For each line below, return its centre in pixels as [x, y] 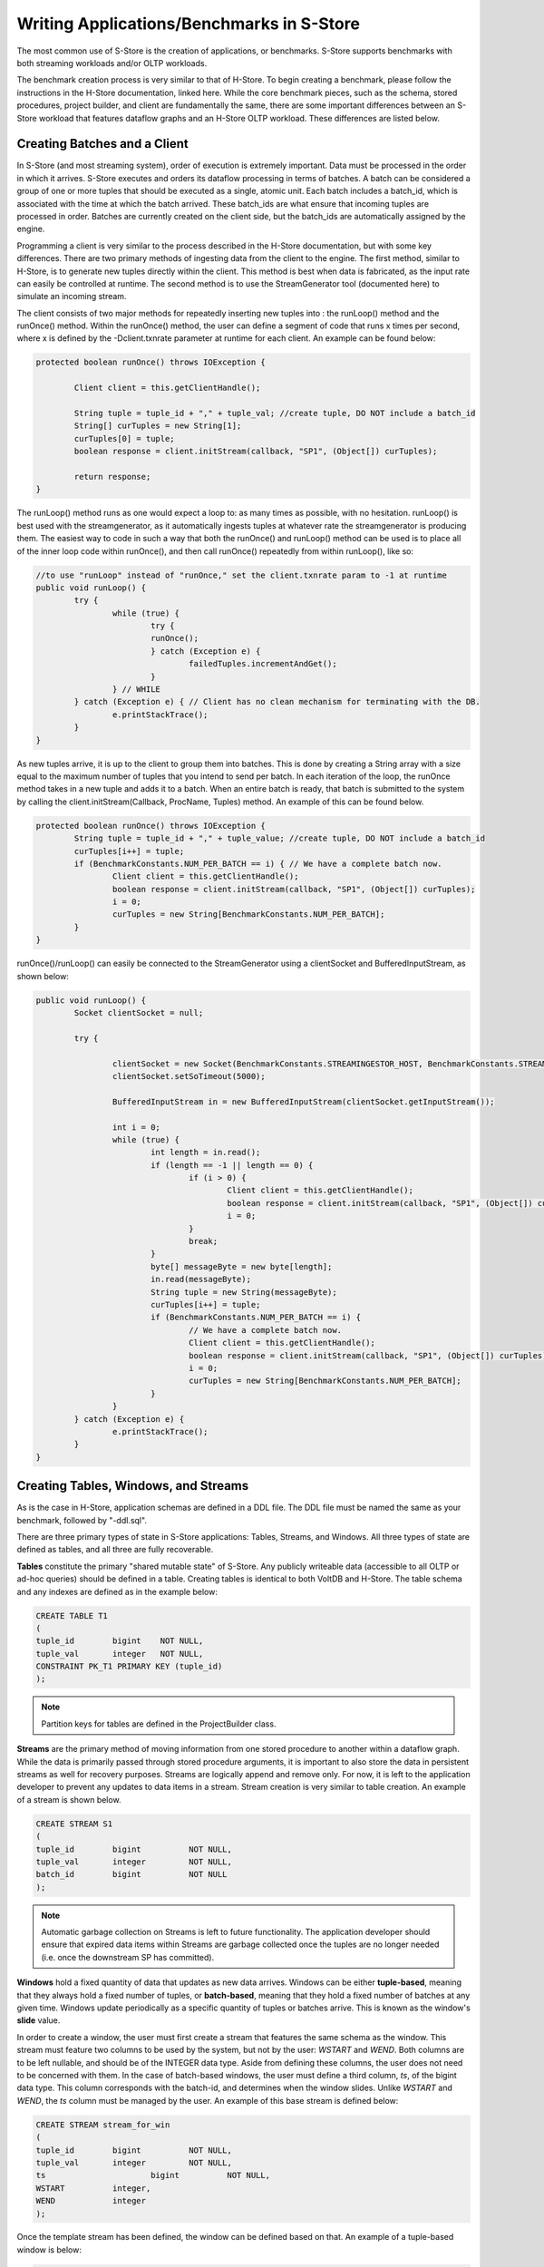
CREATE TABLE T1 [72, 1615]
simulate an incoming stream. [72, 297]
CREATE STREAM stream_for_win [103, 2125]
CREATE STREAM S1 [74, 1824]
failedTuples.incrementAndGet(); [263, 664]
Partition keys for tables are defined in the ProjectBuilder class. [159, 1724]
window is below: [49, 2250]
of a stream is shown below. [69, 1799]
